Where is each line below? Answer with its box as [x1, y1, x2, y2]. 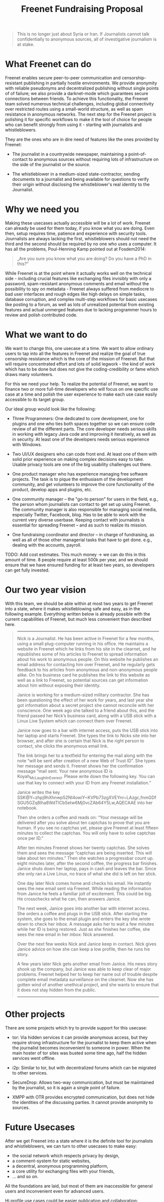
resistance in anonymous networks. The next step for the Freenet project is [5, 111, 156, 117]
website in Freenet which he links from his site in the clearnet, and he [17, 646, 157, 651]
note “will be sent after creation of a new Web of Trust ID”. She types [17, 757, 156, 763]
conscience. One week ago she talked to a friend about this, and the [17, 707, 155, 713]
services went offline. [12, 1055, 56, 1061]
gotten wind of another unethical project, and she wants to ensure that [17, 981, 159, 987]
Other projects [5, 1008, 65, 1020]
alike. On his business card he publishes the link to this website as [17, 672, 150, 677]
